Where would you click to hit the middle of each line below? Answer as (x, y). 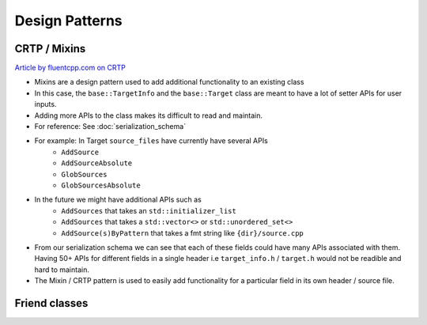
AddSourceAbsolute (97, 163)
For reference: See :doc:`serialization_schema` (110, 127)
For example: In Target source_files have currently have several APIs (151, 141)
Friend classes (51, 303)
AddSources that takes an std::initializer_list (149, 210)
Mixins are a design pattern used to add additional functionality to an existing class (169, 82)
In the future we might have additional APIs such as (118, 200)
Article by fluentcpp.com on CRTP (70, 68)
